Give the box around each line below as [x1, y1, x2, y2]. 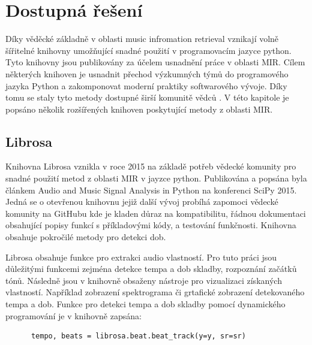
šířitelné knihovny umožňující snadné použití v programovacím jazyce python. [5, 44, 292, 56]
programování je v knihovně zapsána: [5, 309, 142, 322]
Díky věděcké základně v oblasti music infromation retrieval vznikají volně [5, 32, 279, 45]
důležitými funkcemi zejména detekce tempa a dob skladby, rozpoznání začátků [5, 262, 297, 275]
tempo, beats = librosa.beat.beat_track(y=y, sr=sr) [31, 332, 246, 341]
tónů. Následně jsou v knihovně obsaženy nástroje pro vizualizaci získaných [5, 274, 282, 286]
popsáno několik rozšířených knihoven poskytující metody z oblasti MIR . [5, 102, 273, 115]
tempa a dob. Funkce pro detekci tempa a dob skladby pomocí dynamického [5, 298, 286, 310]
